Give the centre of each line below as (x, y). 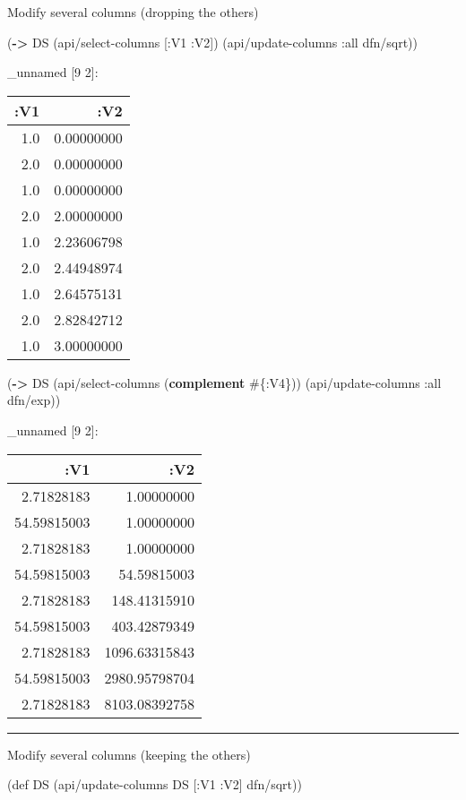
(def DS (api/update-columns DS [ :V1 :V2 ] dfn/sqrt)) (155, 784)
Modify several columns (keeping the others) (129, 754)
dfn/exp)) (34, 400)
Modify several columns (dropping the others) (133, 12)
